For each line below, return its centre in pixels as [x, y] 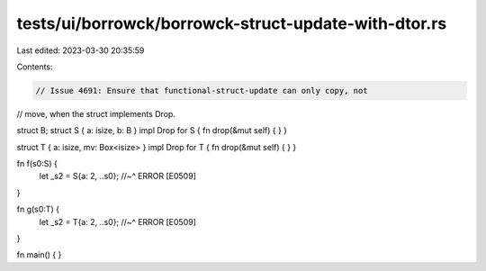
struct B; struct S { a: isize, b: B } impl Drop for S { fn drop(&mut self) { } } [152, 131]
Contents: [35, 67]
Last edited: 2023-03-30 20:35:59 [81, 50]
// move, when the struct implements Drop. [96, 113]
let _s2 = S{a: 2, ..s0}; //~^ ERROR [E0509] [118, 176]
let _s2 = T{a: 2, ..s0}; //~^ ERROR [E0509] [118, 221]
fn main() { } [39, 255]
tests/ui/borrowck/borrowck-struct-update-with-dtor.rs [232, 23]
